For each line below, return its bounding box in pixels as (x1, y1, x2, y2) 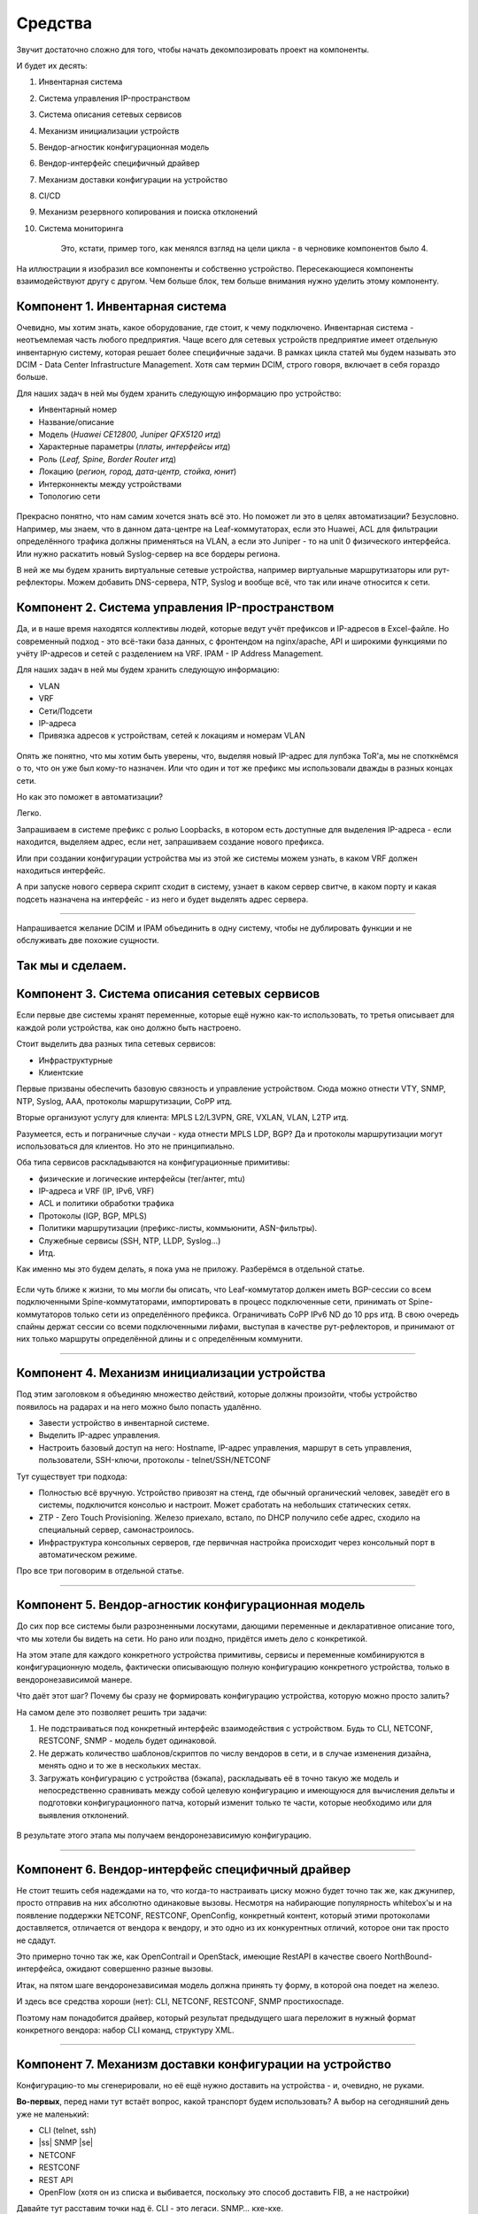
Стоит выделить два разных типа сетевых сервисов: (16, 1039, 216, 1049)
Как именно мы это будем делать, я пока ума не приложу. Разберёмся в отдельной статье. (16, 1264, 365, 1274)
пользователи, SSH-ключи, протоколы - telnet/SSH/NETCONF (38, 1455, 272, 1466)
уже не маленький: (16, 2109, 89, 2119)
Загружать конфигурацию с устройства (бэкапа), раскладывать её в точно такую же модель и (38, 1772, 399, 1784)
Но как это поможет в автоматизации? (16, 791, 164, 801)
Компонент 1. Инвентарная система (16, 298, 227, 314)
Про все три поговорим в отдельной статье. (16, 1566, 185, 1576)
